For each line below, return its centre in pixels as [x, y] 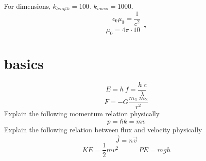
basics [24, 63]
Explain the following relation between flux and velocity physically [103, 129]
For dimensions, [27, 6]
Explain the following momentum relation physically [82, 114]
